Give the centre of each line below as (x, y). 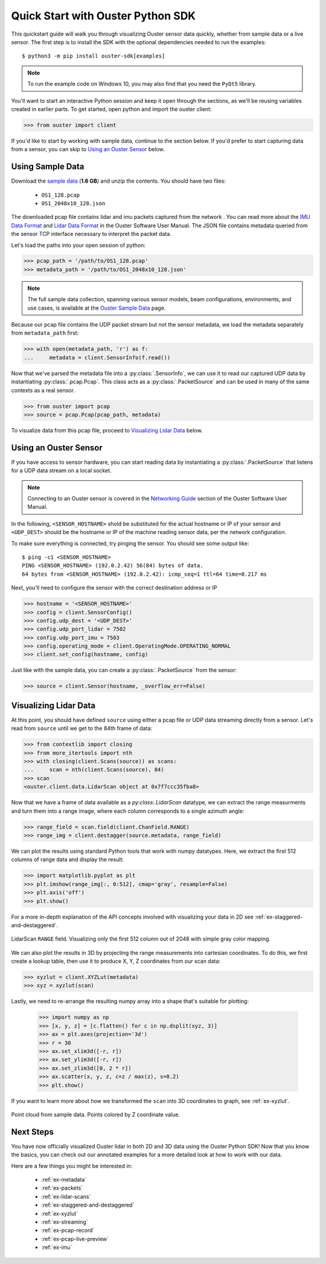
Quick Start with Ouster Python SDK (104, 16)
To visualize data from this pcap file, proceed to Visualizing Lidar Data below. (107, 430)
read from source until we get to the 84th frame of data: (81, 728)
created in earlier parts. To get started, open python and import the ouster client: (111, 109)
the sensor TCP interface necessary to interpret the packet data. (91, 234)
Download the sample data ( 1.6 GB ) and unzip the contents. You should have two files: (119, 181)
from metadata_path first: (45, 333)
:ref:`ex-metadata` (64, 1180)
